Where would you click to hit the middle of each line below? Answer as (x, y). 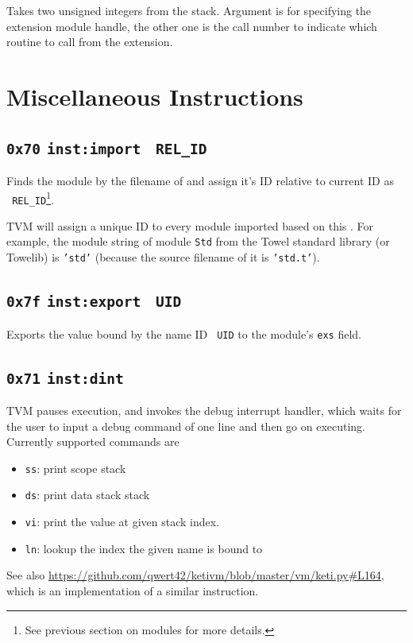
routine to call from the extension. (90, 42)
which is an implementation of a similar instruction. (133, 590)
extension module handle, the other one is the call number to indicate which (192, 26)
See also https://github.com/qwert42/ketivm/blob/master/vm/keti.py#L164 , (195, 575)
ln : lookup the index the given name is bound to (144, 548)
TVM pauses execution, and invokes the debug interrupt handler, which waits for (204, 410)
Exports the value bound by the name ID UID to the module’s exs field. (184, 333)
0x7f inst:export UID (94, 302)
